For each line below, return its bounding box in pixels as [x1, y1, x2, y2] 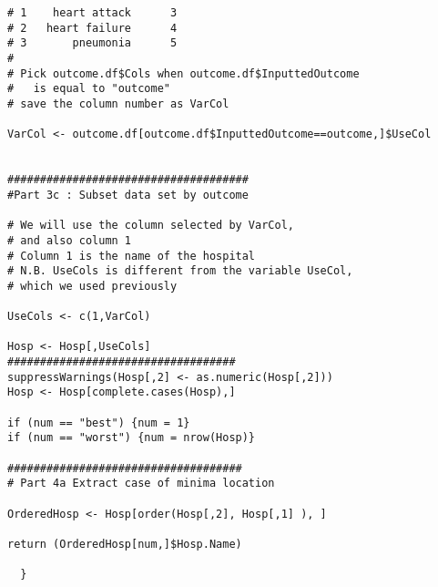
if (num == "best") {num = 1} [7, 416, 190, 429]
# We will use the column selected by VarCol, [7, 219, 294, 232]
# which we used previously [7, 279, 178, 293]
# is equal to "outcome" [7, 82, 170, 96]
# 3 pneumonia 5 [7, 36, 178, 50]
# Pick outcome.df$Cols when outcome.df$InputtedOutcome [7, 67, 360, 80]
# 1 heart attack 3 [7, 6, 178, 19]
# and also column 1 [7, 233, 132, 247]
